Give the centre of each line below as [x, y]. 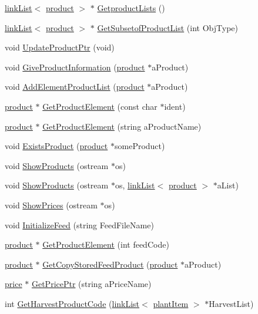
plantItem [171, 303]
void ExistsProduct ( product [56, 146]
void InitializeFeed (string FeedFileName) [79, 224]
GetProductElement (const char [100, 106]
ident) [175, 106]
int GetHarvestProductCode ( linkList [72, 303]
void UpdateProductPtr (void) [60, 47]
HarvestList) [231, 303]
